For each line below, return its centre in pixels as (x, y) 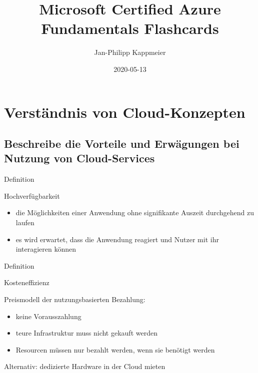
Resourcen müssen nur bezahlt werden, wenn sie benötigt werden (115, 349)
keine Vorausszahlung (48, 316)
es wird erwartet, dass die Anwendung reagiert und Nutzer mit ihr (117, 239)
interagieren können (46, 249)
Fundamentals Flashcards (130, 28)
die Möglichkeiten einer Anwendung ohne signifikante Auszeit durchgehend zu (135, 212)
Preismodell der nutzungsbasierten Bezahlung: (75, 299)
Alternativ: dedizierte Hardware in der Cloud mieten (85, 366)
